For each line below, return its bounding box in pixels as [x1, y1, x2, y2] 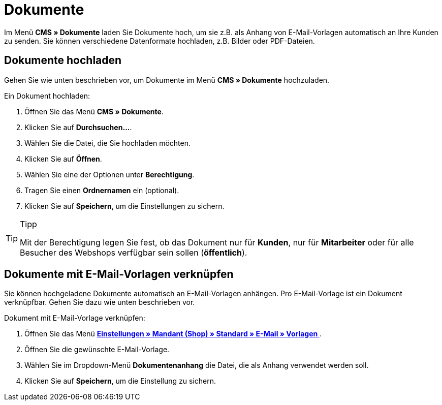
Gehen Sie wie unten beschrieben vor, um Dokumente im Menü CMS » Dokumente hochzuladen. [4, 75, 330, 84]
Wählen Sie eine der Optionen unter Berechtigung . [24, 170, 195, 179]
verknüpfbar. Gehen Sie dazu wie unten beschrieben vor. [4, 298, 195, 307]
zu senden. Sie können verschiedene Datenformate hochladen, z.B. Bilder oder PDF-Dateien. [4, 36, 315, 45]
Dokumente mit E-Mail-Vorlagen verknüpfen [4, 268, 234, 281]
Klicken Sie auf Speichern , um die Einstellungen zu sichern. [24, 201, 225, 210]
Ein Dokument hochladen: [4, 91, 90, 100]
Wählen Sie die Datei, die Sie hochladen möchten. [24, 138, 191, 147]
